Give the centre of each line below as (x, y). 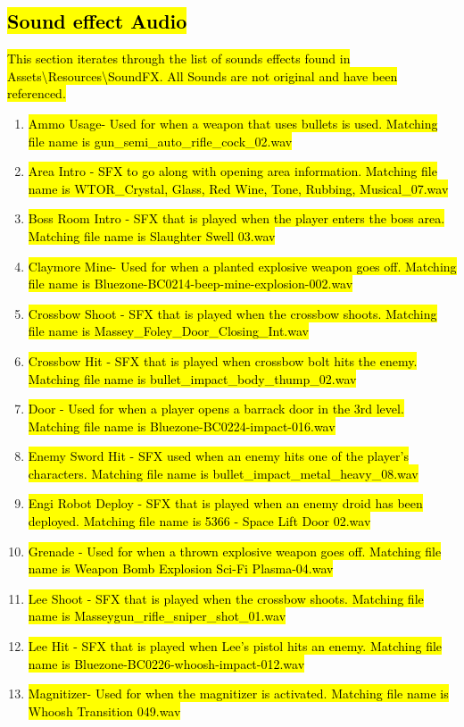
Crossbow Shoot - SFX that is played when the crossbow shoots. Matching (232, 313)
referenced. (37, 93)
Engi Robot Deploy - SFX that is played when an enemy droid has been (225, 503)
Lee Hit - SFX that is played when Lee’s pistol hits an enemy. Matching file (235, 646)
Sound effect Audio (97, 21)
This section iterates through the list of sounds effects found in (179, 58)
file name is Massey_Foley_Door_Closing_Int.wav (168, 331)
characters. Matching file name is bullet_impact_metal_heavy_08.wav (223, 473)
